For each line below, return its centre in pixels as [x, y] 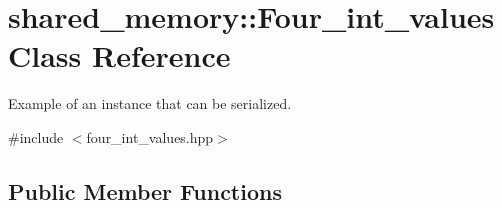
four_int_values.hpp [150, 136]
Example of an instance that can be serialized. [150, 103]
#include [36, 136]
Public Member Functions [145, 190]
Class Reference [119, 55]
